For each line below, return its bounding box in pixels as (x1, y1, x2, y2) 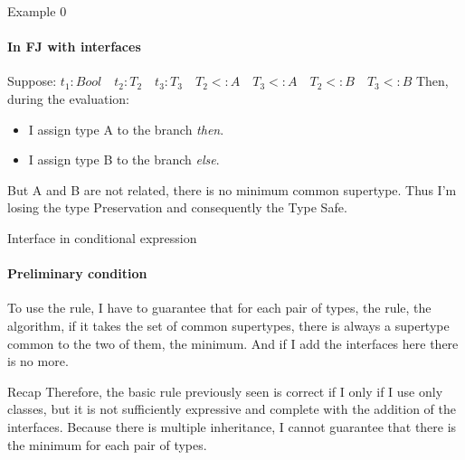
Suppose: (7, 71, 57, 90)
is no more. (7, 352, 69, 371)
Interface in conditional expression (7, 228, 197, 247)
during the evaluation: (7, 89, 130, 108)
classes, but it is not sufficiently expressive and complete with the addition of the (7, 399, 456, 418)
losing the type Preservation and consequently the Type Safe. (7, 198, 347, 217)
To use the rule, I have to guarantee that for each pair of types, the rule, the (7, 298, 432, 317)
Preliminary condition (7, 264, 147, 283)
